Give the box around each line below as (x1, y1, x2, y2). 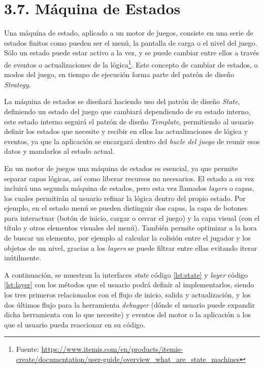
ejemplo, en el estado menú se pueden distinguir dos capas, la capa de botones (4, 203, 248, 213)
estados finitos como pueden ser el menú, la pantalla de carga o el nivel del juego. (4, 37, 257, 48)
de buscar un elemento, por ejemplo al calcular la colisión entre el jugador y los (4, 232, 251, 243)
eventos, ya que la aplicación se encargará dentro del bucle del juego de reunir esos (4, 136, 260, 146)
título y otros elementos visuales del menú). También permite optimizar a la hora (4, 222, 257, 233)
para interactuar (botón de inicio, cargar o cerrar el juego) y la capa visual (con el (4, 212, 260, 223)
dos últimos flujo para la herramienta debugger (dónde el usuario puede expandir (4, 299, 255, 310)
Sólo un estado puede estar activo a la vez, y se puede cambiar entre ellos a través (4, 47, 259, 58)
